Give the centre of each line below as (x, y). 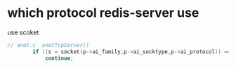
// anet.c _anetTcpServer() (48, 45)
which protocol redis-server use (103, 13)
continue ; (59, 58)
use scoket (23, 32)
